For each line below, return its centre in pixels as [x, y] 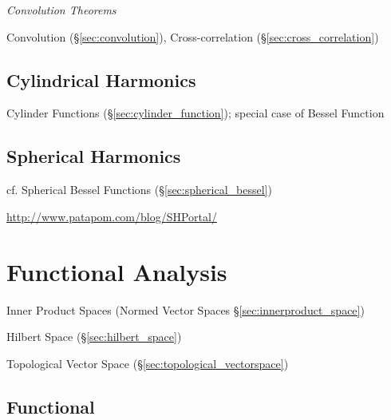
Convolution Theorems [61, 10]
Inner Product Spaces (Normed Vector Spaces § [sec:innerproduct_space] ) [186, 309]
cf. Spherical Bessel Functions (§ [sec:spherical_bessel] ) [139, 190]
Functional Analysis [117, 271]
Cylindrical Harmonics [101, 79]
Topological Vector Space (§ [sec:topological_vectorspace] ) [148, 363]
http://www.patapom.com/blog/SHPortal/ [112, 216]
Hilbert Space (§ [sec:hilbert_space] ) [94, 337]
